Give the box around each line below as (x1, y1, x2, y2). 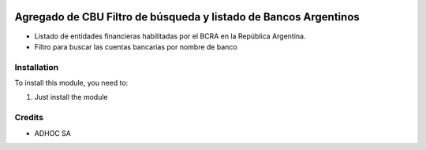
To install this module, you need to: (14, 79, 129, 88)
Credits (14, 112, 43, 123)
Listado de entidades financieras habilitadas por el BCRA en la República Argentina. (34, 31, 306, 41)
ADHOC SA (34, 128, 71, 137)
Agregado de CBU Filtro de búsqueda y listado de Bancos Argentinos (14, 10, 361, 24)
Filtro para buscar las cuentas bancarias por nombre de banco (34, 42, 237, 51)
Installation (14, 61, 59, 72)
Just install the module (34, 93, 108, 102)
